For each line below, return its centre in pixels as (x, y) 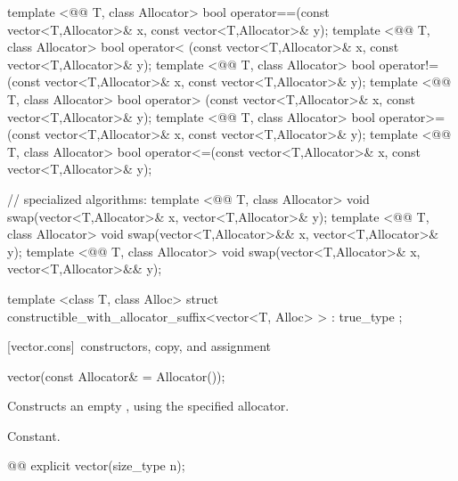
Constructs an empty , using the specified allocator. (148, 406)
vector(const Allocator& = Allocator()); (116, 375)
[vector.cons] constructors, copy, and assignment (139, 346)
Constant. (34, 435)
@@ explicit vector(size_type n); (96, 465)
